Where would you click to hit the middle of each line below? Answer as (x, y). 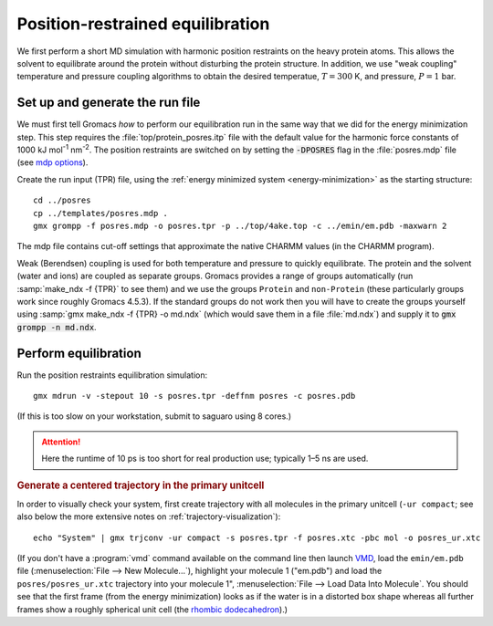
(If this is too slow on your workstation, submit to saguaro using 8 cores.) (154, 416)
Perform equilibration (79, 353)
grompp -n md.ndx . (57, 327)
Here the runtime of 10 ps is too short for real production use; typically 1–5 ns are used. (205, 459)
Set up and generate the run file (109, 103)
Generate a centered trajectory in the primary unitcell (141, 485)
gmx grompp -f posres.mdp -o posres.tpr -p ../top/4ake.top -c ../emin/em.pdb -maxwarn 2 (240, 225)
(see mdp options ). (52, 162)
